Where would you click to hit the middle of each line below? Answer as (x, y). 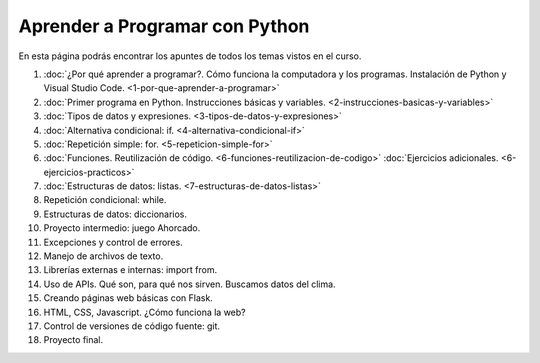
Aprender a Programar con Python (164, 26)
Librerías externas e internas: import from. (130, 270)
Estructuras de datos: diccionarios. (115, 214)
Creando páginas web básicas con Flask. (128, 298)
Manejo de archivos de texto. (103, 256)
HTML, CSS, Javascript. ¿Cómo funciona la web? (144, 312)
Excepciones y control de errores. (113, 242)
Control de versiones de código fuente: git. (131, 326)
